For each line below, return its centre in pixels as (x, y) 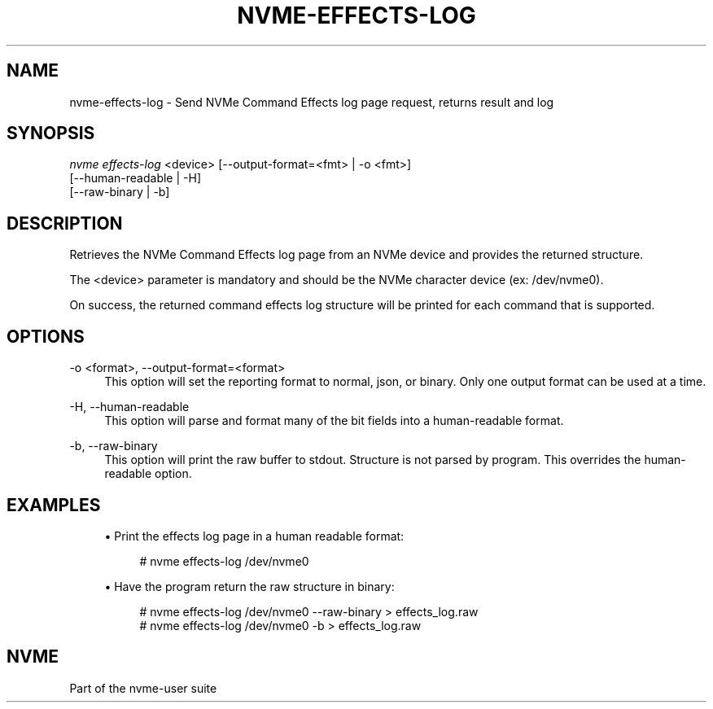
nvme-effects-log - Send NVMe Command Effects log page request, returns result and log (312, 102)
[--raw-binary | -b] (120, 192)
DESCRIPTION (65, 223)
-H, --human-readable (129, 407)
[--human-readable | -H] (136, 178)
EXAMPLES (54, 505)
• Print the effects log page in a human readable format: (254, 536)
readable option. (148, 474)
